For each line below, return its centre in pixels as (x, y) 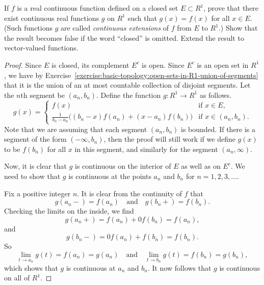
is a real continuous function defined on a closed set (98, 8)
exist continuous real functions (52, 18)
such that (142, 18)
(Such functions (28, 28)
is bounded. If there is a (218, 129)
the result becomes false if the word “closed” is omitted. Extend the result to (124, 37)
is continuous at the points (110, 176)
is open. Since (163, 64)
